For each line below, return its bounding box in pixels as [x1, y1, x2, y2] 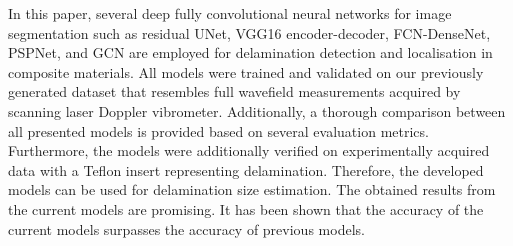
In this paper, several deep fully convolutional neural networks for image [8, 3, 452, 23]
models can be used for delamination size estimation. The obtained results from [8, 179, 496, 200]
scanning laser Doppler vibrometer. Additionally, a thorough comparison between [8, 100, 506, 121]
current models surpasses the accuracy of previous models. [8, 218, 365, 239]
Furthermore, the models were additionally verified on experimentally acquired [8, 140, 490, 161]
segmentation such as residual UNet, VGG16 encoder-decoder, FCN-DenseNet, [8, 22, 491, 43]
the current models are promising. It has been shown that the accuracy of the [8, 198, 484, 219]
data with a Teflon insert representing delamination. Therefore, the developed [8, 159, 484, 180]
